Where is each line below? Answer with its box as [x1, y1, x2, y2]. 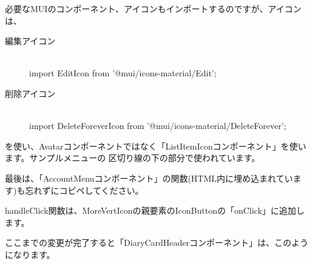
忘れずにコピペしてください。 [25, 183, 144, 196]
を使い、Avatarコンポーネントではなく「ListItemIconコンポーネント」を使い [5, 139, 307, 152]
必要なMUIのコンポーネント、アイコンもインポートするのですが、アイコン [5, 2, 302, 15]
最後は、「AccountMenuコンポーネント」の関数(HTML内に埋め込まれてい [5, 171, 293, 184]
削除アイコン [5, 87, 56, 99]
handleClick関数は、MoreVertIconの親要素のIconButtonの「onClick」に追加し [5, 204, 305, 217]
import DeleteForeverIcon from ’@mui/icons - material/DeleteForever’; [29, 119, 287, 132]
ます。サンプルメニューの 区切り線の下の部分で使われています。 [5, 151, 260, 164]
